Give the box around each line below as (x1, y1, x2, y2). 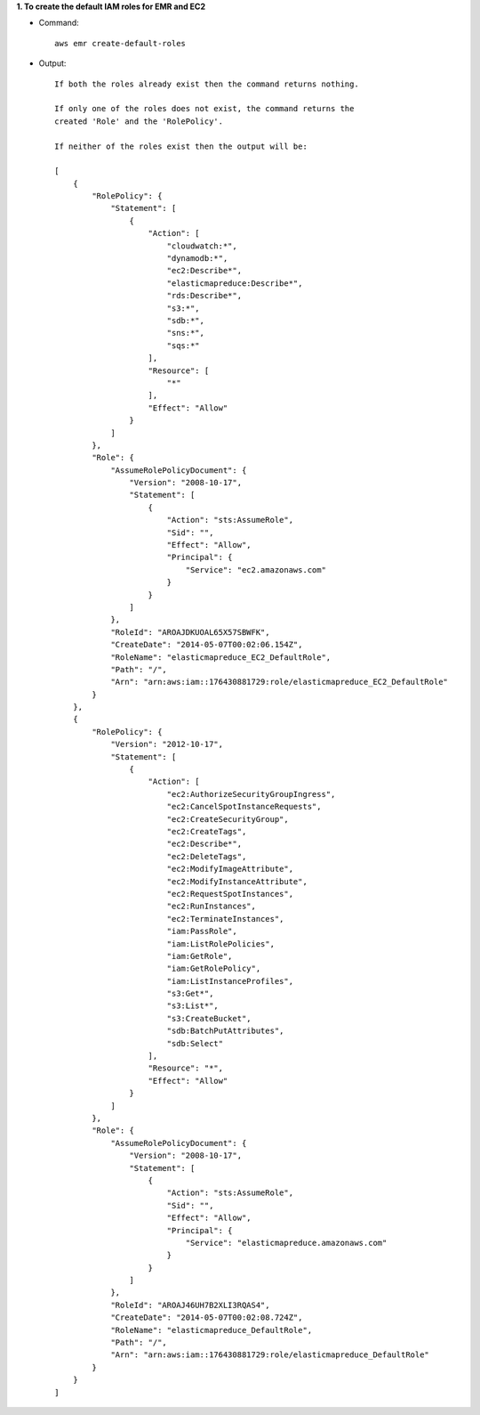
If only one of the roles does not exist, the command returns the (54, 103, 355, 114)
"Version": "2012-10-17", (110, 739, 224, 750)
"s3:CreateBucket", (166, 1013, 252, 1023)
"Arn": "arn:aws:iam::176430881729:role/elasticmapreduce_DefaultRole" (110, 1350, 430, 1360)
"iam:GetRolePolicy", (166, 964, 261, 974)
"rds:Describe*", (166, 290, 243, 301)
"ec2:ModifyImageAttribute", (166, 864, 293, 874)
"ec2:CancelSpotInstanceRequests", (166, 801, 322, 812)
